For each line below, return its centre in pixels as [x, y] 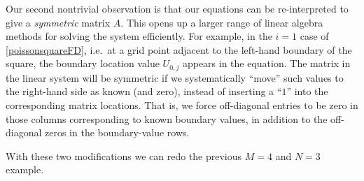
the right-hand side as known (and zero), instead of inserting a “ [144, 91]
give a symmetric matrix [58, 22]
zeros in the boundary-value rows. [117, 132]
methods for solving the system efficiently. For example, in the [139, 36]
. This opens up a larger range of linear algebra [222, 22]
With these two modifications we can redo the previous [124, 155]
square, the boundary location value [83, 63]
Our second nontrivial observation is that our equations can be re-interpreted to [177, 8]
